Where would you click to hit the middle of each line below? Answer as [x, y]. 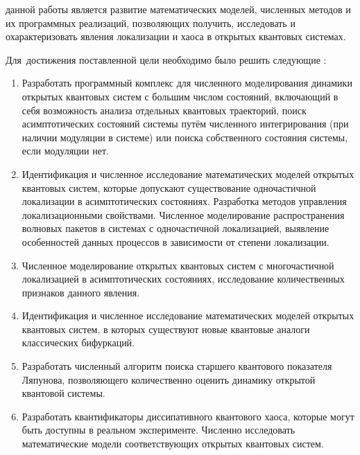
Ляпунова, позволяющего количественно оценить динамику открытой [169, 379]
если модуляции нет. [65, 151]
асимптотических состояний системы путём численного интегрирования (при [185, 124]
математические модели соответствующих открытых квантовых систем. [173, 444]
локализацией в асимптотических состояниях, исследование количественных [183, 279]
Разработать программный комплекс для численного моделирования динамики [187, 83]
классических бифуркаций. [78, 342]
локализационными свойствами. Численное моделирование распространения [183, 214]
